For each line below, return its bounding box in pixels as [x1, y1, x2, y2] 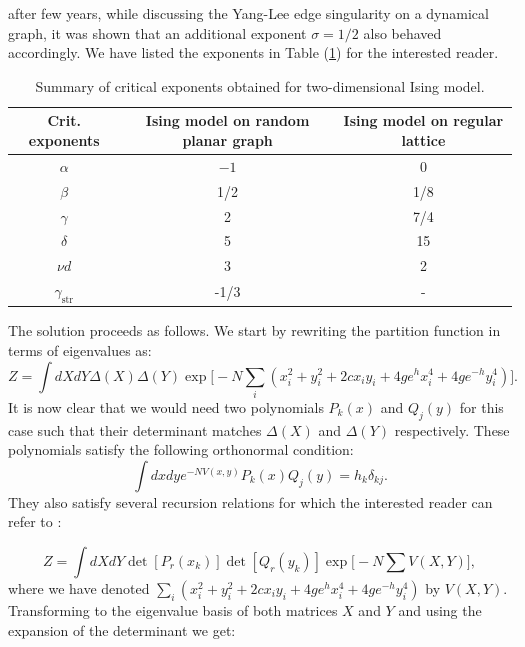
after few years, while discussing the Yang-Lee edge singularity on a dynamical [8, 3, 489, 23]
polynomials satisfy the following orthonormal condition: [8, 439, 354, 460]
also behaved [363, 22, 442, 43]
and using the [398, 600, 482, 621]
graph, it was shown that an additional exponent [8, 22, 307, 43]
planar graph [182, 129, 273, 150]
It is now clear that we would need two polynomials [8, 396, 324, 417]
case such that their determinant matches [8, 419, 262, 440]
